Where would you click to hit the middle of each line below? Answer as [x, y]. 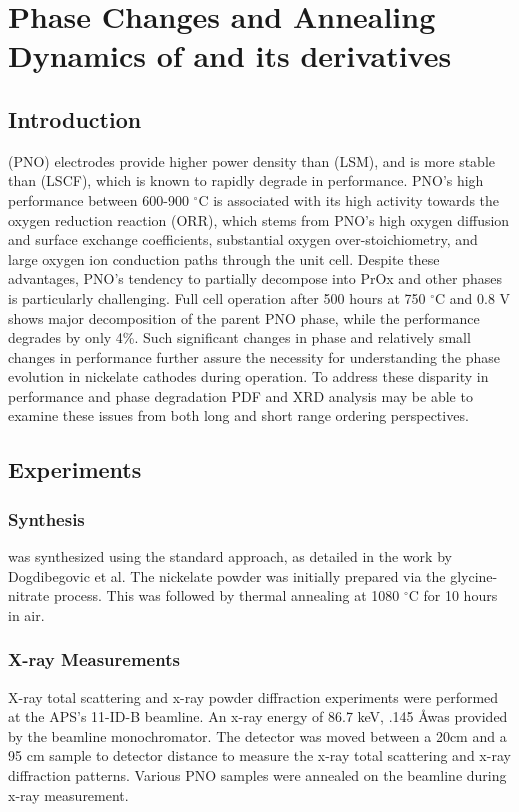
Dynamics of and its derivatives [230, 55]
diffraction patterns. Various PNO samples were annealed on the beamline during [257, 775]
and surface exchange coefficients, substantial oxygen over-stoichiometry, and [243, 239]
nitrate [29, 595]
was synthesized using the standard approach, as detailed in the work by [230, 556]
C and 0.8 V [472, 297]
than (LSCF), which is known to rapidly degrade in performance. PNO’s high [246, 180]
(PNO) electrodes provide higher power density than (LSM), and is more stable [252, 160]
